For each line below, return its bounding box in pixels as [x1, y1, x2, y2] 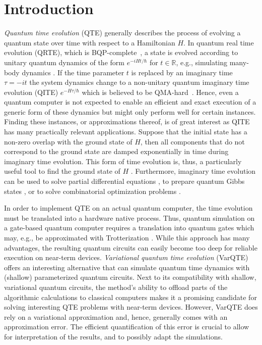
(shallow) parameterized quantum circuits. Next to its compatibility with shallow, [4, 272, 256, 282]
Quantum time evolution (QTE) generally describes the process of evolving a [4, 27, 241, 38]
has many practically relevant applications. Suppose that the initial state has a [4, 126, 247, 137]
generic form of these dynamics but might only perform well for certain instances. [4, 106, 256, 117]
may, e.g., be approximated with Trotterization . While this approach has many [4, 232, 250, 242]
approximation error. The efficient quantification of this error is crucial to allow [4, 321, 249, 332]
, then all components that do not [140, 136, 245, 146]
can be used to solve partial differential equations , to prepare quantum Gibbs [4, 176, 245, 186]
